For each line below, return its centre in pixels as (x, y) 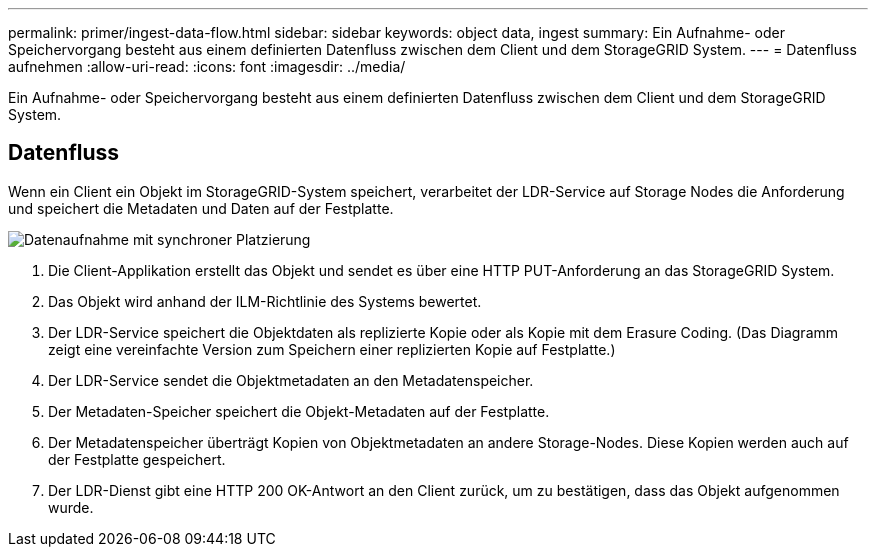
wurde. (71, 507)
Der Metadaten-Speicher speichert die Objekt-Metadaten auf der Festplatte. (299, 411)
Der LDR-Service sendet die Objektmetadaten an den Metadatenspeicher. (291, 380)
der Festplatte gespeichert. (137, 459)
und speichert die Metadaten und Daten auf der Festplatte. (201, 208)
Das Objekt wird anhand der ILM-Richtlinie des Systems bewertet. (265, 301)
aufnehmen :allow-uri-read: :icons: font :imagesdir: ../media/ (207, 66)
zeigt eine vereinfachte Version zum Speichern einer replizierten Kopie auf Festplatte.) (332, 349)
